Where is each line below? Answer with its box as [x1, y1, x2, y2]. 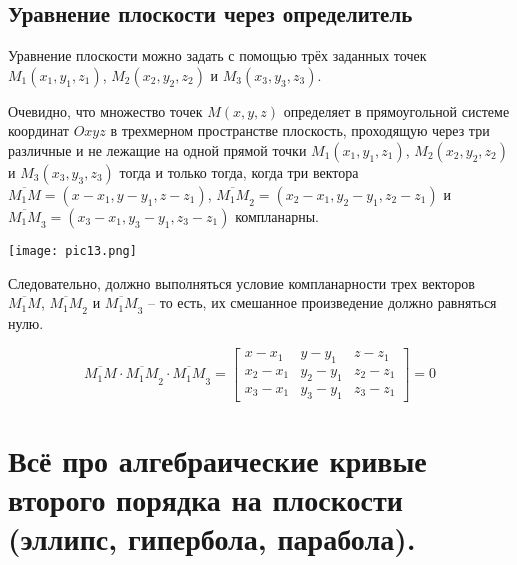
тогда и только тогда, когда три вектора [119, 161, 359, 182]
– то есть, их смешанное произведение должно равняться [148, 292, 497, 313]
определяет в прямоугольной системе [283, 100, 510, 121]
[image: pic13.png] [8, 243, 137, 258]
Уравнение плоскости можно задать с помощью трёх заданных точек [8, 45, 427, 66]
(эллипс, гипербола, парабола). [8, 518, 416, 559]
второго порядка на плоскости [8, 478, 403, 519]
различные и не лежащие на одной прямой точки [8, 139, 307, 160]
